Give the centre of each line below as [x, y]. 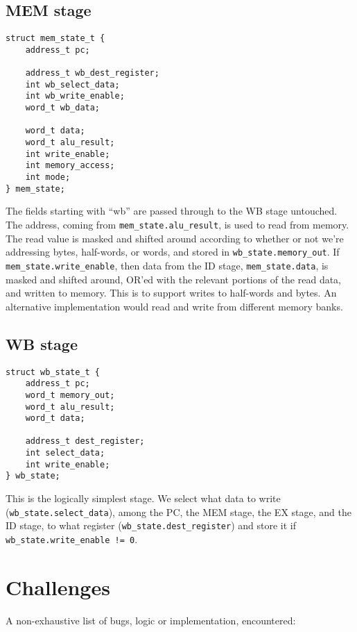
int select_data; [65, 453]
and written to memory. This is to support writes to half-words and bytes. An [171, 293]
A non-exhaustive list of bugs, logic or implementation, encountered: [151, 620]
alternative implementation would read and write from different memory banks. [174, 306]
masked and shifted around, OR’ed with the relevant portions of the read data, [174, 279]
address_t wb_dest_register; [92, 73]
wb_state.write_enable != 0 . [72, 539]
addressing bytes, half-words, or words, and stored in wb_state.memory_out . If [173, 252]
